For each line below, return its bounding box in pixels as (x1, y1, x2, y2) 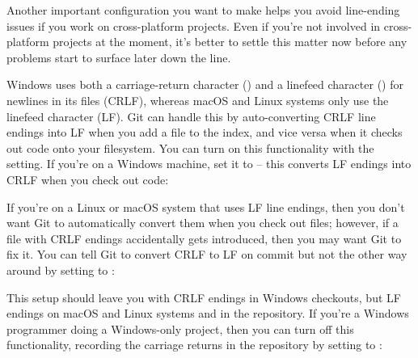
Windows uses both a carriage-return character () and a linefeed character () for (6, 76, 403, 93)
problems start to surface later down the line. (6, 48, 231, 65)
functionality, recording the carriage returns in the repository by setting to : (6, 336, 382, 353)
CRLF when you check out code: (6, 171, 169, 187)
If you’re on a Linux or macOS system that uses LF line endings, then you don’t (6, 198, 405, 215)
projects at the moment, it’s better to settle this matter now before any (53, 33, 407, 50)
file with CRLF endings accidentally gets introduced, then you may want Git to (6, 230, 402, 246)
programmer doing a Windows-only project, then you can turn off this (6, 320, 354, 337)
